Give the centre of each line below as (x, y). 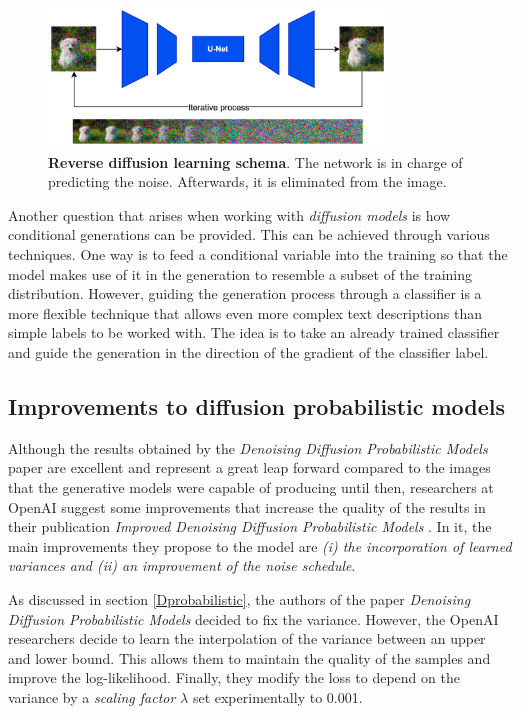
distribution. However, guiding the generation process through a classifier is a (245, 293)
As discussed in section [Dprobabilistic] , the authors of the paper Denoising (239, 599)
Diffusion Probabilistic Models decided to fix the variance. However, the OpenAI (253, 618)
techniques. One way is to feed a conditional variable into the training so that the (258, 254)
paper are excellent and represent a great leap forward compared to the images (249, 467)
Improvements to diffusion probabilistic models (257, 406)
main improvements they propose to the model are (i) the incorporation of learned (260, 545)
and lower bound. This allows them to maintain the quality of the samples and (249, 657)
